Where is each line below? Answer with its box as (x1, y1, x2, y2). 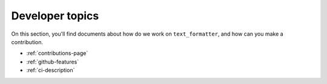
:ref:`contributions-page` (26, 50, 88, 57)
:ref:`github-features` (26, 58, 79, 65)
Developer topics (11, 9, 99, 22)
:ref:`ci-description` (26, 66, 75, 74)
